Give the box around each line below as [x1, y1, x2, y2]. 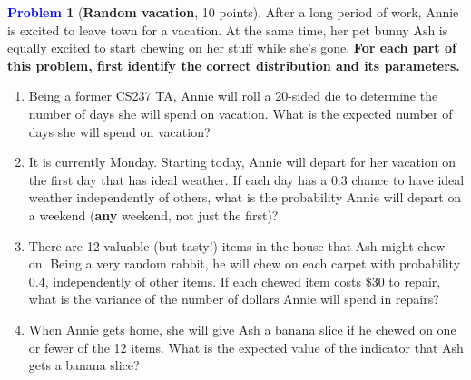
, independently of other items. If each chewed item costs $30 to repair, [44, 271, 441, 290]
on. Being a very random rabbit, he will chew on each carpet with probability [28, 254, 461, 273]
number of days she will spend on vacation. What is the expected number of [28, 103, 453, 122]
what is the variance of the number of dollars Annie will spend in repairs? [28, 289, 439, 308]
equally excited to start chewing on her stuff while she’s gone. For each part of [7, 38, 456, 57]
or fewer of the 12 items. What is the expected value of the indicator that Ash [28, 337, 464, 356]
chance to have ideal [351, 170, 465, 189]
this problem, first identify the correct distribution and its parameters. [7, 55, 460, 74]
